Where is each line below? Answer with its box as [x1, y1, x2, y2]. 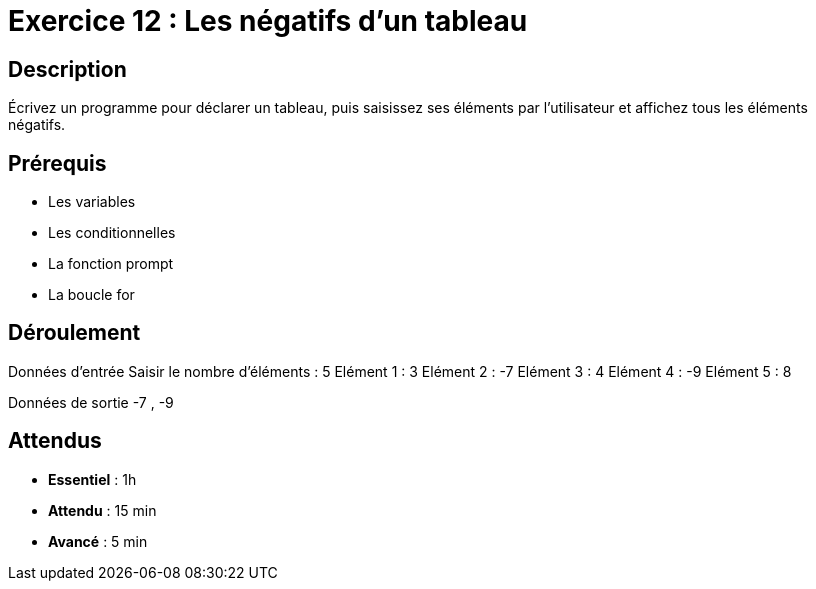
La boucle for [48, 286, 135, 304]
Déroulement [8, 320, 141, 346]
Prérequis [8, 150, 107, 176]
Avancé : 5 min [48, 532, 148, 550]
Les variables [48, 193, 136, 211]
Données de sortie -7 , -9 [8, 393, 174, 411]
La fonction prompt [48, 255, 174, 273]
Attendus [8, 428, 102, 454]
